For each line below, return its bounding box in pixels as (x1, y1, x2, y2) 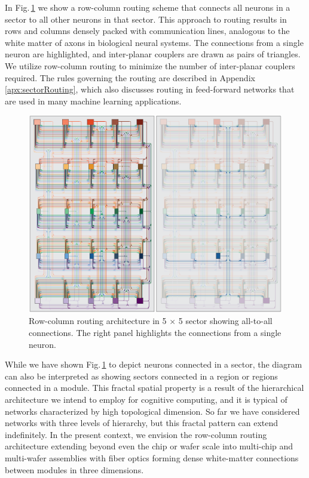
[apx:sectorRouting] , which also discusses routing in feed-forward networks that (5, 83, 295, 95)
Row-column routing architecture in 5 (29, 314, 167, 327)
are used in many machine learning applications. (5, 94, 182, 107)
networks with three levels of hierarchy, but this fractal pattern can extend (5, 417, 279, 429)
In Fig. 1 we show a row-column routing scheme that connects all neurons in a (5, 1, 290, 13)
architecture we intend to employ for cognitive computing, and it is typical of (5, 393, 287, 406)
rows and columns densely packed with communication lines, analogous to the (5, 24, 290, 37)
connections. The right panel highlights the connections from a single (29, 326, 282, 339)
